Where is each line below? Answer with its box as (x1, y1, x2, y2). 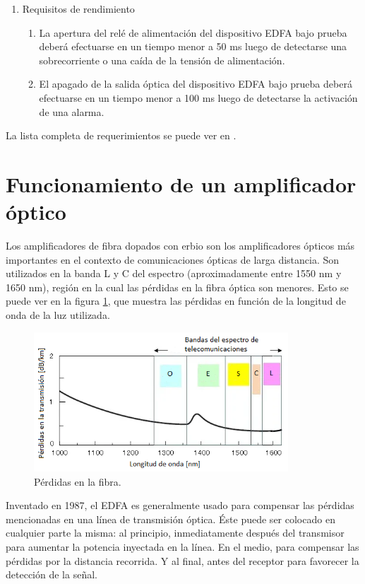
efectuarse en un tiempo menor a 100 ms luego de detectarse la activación (39, 90, 358, 105)
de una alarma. (39, 104, 104, 119)
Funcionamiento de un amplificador (6, 169, 357, 198)
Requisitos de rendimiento (22, 1, 135, 16)
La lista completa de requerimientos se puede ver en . (6, 128, 237, 143)
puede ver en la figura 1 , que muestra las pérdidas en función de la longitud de (6, 293, 346, 308)
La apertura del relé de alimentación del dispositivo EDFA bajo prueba (39, 25, 347, 40)
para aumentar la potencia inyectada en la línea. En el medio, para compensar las (6, 539, 359, 554)
